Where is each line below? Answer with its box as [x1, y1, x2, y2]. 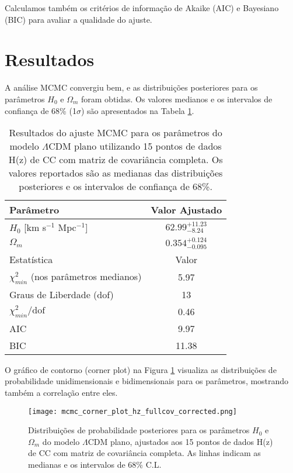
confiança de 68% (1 [5, 104, 76, 116]
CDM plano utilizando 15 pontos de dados [48, 139, 222, 153]
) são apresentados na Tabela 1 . [81, 104, 194, 116]
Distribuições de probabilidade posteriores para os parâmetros [28, 424, 250, 436]
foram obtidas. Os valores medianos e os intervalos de [81, 92, 273, 105]
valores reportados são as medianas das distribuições [8, 166, 223, 180]
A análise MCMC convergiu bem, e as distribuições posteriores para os [5, 81, 258, 94]
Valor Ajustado [151, 203, 222, 217]
